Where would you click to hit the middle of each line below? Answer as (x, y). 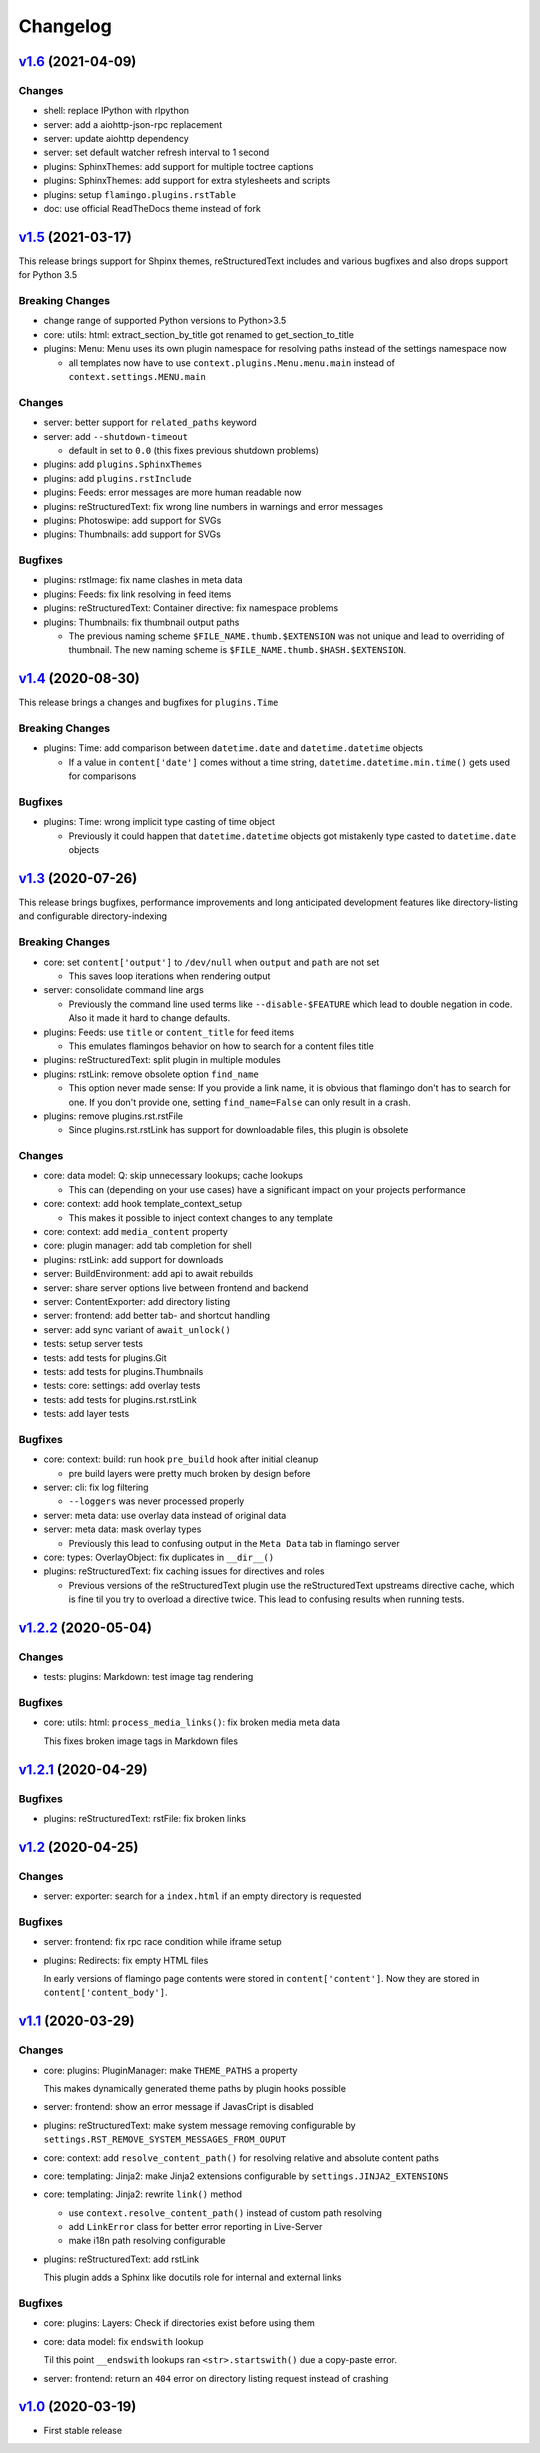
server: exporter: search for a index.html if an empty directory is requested (202, 1896)
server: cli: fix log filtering (96, 1487)
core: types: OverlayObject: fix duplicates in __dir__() (159, 1557)
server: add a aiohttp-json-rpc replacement (133, 124)
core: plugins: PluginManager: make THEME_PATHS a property (170, 2070)
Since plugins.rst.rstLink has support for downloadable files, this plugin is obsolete (238, 1130)
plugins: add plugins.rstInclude (117, 478)
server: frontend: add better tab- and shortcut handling (156, 1316)
